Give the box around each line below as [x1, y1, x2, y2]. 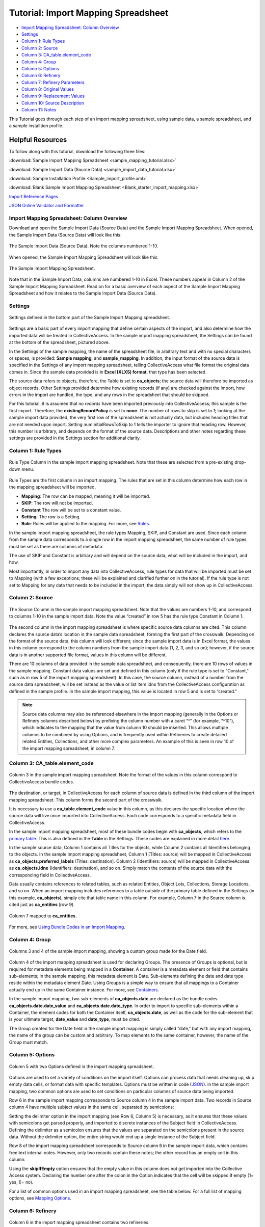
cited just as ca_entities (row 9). [9, 902, 75, 907]
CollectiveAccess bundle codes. [9, 778, 75, 785]
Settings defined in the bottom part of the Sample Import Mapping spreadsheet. [9, 315, 170, 320]
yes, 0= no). [9, 1179, 34, 1185]
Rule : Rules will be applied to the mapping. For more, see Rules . [21, 521, 151, 527]
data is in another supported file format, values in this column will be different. [9, 652, 167, 658]
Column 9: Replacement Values [21, 93, 85, 99]
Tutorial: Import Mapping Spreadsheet [9, 7, 169, 18]
